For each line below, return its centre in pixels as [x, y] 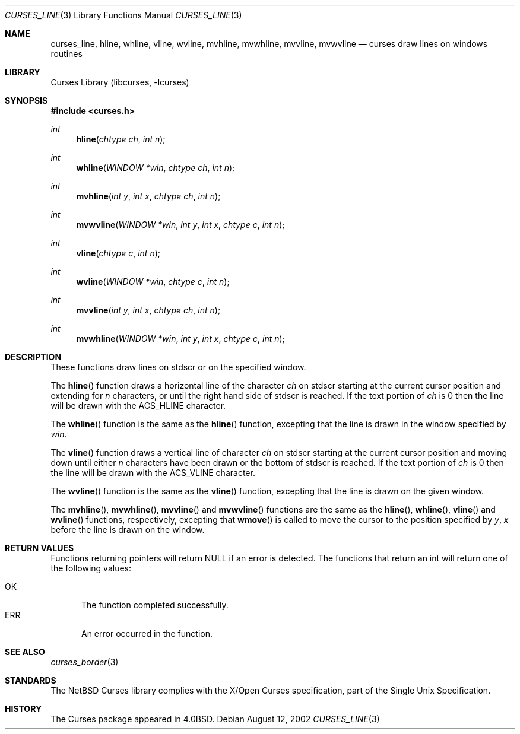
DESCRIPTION [33, 357]
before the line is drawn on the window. [128, 530]
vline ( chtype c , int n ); [118, 253]
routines [66, 54]
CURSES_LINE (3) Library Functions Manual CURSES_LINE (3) [123, 15]
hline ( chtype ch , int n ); [121, 139]
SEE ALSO [25, 652]
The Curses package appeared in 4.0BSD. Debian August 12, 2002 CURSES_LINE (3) [215, 719]
